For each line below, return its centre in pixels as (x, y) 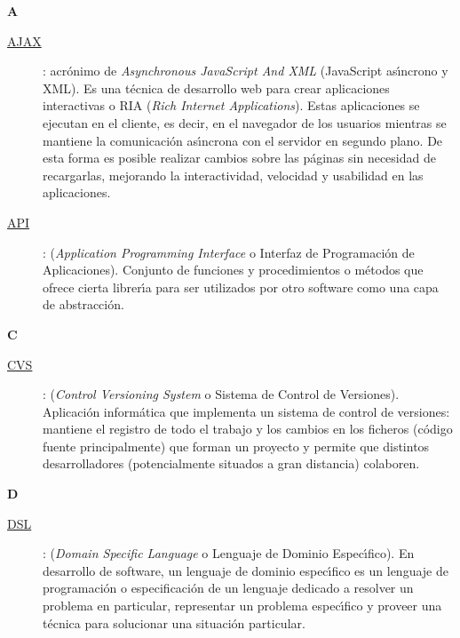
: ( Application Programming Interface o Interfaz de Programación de (229, 252)
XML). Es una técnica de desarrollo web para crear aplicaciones (216, 88)
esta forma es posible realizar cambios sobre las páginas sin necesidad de (239, 158)
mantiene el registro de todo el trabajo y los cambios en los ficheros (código (248, 429)
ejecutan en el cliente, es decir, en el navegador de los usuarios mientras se (245, 122)
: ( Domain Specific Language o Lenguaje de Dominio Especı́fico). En (229, 553)
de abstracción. (83, 304)
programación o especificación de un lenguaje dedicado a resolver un (228, 588)
